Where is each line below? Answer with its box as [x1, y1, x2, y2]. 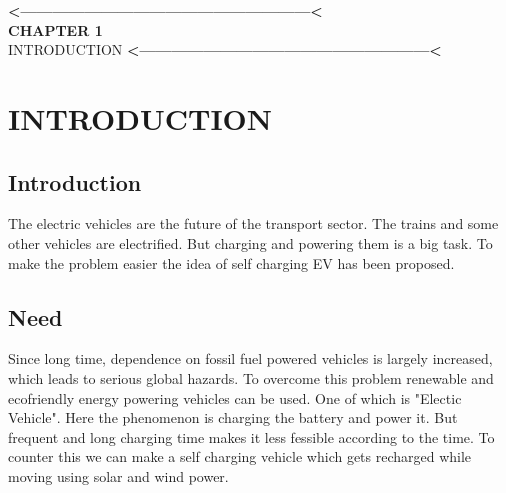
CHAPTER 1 [8, 19, 103, 40]
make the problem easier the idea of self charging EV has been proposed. [8, 252, 455, 273]
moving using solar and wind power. [8, 465, 229, 486]
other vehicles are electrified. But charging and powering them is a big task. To [8, 232, 493, 253]
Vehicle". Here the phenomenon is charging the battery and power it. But [8, 407, 458, 428]
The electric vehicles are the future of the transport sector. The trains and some [8, 213, 499, 234]
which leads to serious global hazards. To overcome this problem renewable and [8, 367, 494, 388]
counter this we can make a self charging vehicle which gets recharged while [8, 446, 472, 467]
